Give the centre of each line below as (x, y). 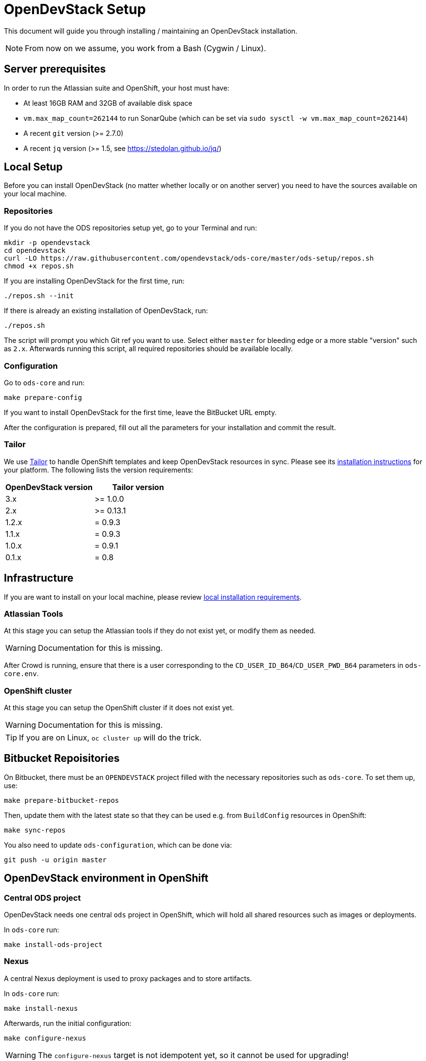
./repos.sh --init (39, 296)
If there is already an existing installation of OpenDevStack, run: (106, 311)
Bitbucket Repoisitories (62, 758)
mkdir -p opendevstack (47, 243)
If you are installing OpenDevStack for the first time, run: (94, 281)
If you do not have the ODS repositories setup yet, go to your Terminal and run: (131, 228)
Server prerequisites (55, 69)
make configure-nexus (45, 1038)
